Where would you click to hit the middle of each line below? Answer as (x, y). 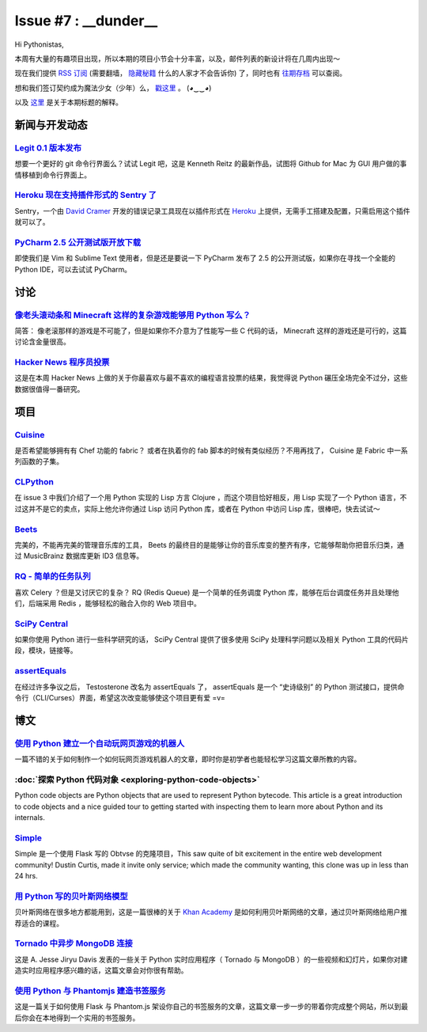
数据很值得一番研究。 (49, 389)
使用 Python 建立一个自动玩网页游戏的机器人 (100, 743)
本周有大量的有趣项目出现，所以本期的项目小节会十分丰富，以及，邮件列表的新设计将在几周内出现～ (177, 59)
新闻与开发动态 (51, 125)
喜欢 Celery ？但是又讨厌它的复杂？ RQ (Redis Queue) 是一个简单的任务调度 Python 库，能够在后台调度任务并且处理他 (207, 592)
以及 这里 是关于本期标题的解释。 (68, 102)
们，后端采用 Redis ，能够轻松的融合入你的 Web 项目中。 (108, 603)
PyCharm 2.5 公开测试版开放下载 (78, 242)
